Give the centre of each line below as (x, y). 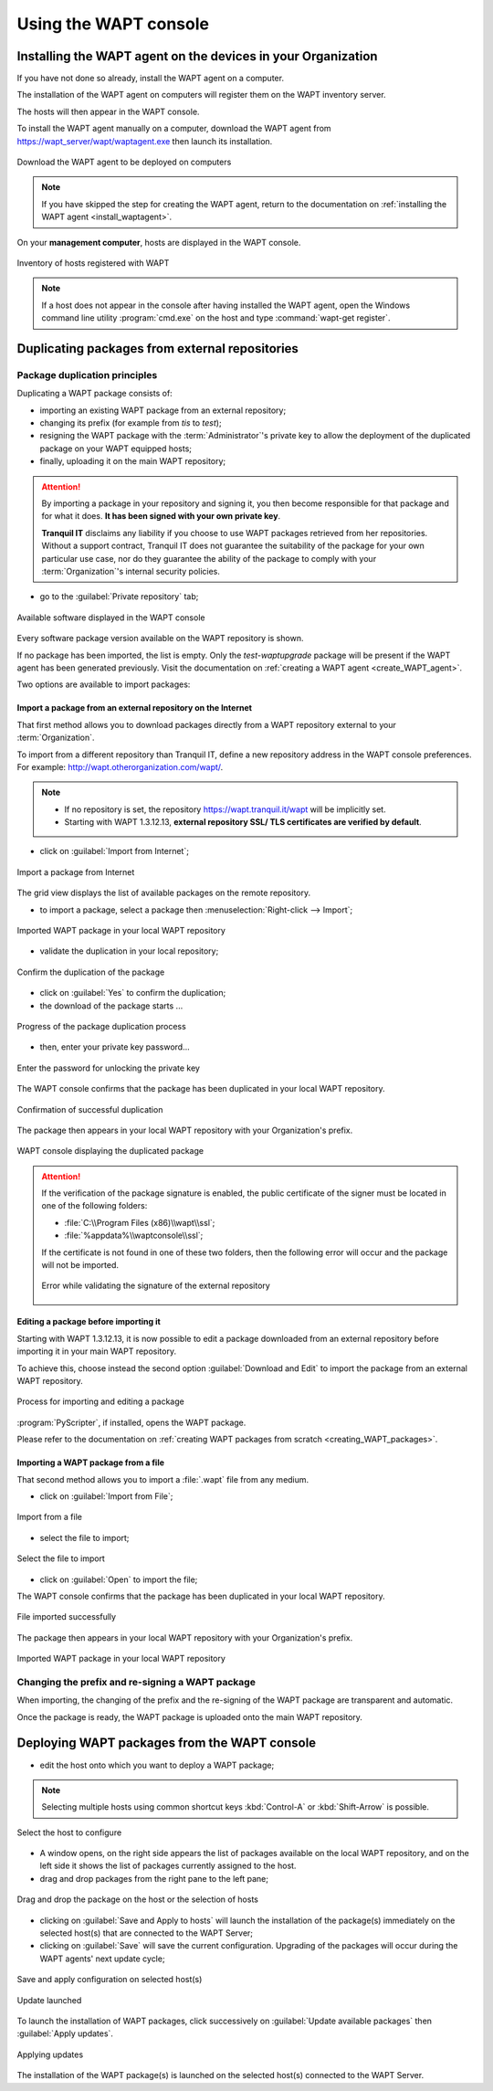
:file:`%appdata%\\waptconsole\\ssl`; (134, 1236)
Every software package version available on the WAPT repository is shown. (160, 639)
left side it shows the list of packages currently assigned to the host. (168, 1866)
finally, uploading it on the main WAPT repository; (133, 461)
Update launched (49, 2000)
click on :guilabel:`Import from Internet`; (114, 851)
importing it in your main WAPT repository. (97, 1351)
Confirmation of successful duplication (90, 1109)
